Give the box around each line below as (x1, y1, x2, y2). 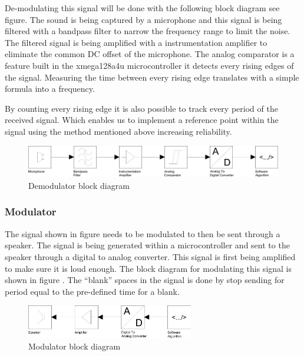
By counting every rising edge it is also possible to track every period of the (5, 102, 278, 114)
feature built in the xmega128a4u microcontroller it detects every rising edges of (5, 59, 294, 71)
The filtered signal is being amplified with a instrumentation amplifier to (5, 36, 267, 48)
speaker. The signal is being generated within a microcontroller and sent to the (5, 239, 290, 251)
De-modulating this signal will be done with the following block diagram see (5, 2, 280, 14)
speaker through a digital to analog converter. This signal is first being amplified (5, 250, 296, 262)
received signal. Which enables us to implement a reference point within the (5, 114, 279, 126)
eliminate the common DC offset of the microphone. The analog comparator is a (5, 48, 295, 60)
